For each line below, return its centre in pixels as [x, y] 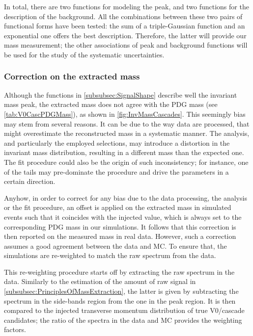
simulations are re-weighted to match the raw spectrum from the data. [110, 255]
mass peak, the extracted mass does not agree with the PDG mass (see [111, 104]
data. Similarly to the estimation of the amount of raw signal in [100, 281]
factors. [15, 329]
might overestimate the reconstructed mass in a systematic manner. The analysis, [127, 133]
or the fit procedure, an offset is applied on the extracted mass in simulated [118, 207]
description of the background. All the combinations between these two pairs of [123, 16]
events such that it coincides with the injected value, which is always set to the [123, 217]
